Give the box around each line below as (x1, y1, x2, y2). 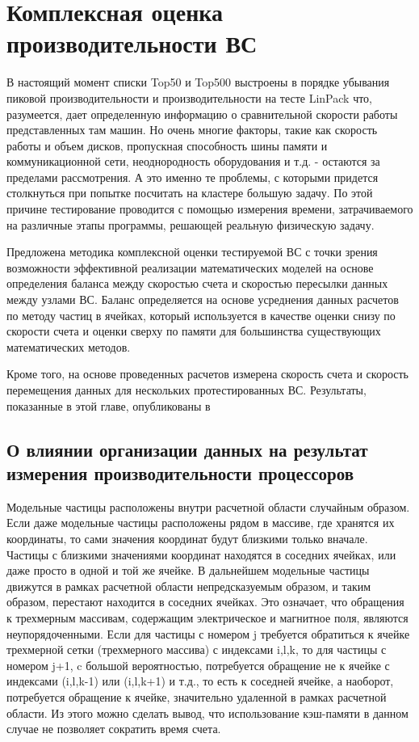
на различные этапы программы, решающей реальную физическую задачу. (6, 216, 375, 233)
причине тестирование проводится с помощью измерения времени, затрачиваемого (6, 200, 413, 217)
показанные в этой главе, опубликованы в (6, 397, 211, 414)
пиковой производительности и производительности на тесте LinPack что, (6, 89, 373, 106)
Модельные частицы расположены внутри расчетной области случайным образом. (6, 498, 410, 515)
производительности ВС (6, 27, 258, 60)
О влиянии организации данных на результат (6, 436, 368, 462)
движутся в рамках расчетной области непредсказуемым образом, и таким (6, 577, 371, 594)
